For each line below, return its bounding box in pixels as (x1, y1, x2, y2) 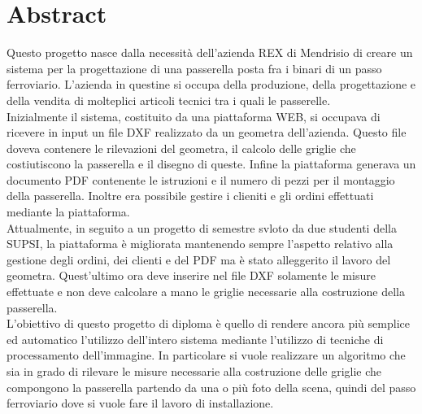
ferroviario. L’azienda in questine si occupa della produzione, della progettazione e (7, 76, 416, 93)
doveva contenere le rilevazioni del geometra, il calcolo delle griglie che (7, 139, 356, 156)
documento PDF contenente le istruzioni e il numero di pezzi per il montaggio (7, 171, 395, 188)
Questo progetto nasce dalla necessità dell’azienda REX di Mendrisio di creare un (7, 44, 413, 61)
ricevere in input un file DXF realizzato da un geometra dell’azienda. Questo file (7, 124, 407, 141)
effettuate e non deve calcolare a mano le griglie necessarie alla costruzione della (7, 283, 405, 300)
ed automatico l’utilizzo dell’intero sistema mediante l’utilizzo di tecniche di (7, 330, 384, 347)
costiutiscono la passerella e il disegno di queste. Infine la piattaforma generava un (7, 155, 416, 172)
